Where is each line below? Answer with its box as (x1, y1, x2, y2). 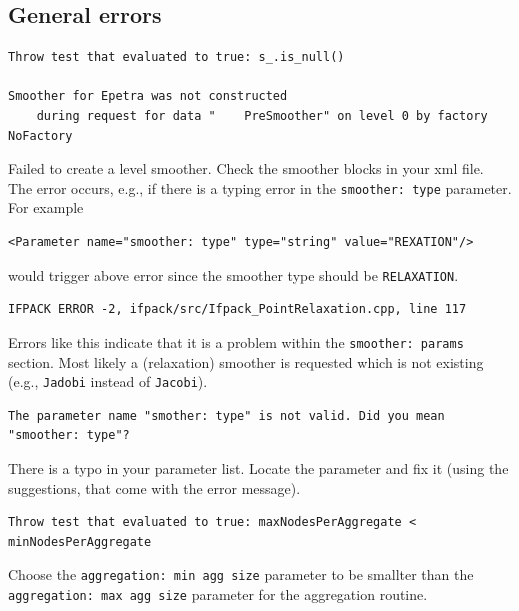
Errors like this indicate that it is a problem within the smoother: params (8, 331, 464, 352)
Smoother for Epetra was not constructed (8, 89, 288, 104)
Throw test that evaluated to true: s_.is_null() (8, 50, 345, 65)
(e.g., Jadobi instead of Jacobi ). (8, 371, 208, 392)
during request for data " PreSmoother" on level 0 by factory (36, 108, 488, 123)
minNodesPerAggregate (8, 534, 152, 549)
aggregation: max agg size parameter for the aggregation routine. (8, 583, 428, 604)
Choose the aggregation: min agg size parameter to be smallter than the (8, 564, 474, 585)
